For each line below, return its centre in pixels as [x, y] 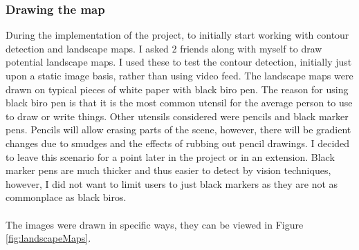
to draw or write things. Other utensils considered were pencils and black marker [177, 116]
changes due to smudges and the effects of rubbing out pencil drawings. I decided [178, 143]
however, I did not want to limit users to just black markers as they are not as [172, 183]
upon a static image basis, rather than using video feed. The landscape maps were [179, 75]
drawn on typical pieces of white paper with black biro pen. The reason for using [177, 89]
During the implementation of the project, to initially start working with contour [177, 35]
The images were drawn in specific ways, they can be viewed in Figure [155, 224]
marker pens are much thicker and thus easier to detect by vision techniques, [168, 170]
